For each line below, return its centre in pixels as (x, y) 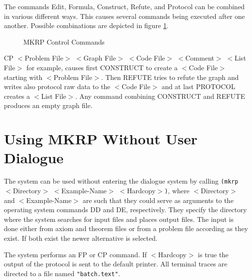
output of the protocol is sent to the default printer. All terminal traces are (116, 264)
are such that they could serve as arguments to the (158, 200)
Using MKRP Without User (101, 139)
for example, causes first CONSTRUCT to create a (102, 67)
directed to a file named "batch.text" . (62, 273)
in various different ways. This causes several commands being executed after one (125, 16)
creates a (17, 96)
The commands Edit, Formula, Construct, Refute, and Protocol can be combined (124, 6)
